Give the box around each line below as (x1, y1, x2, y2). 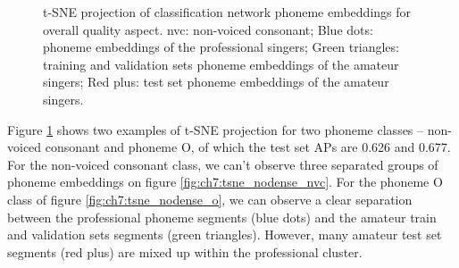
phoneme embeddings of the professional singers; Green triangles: (43, 38, 399, 56)
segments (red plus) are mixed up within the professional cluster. (7, 242, 363, 261)
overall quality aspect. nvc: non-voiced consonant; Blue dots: (43, 20, 373, 38)
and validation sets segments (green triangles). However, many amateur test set (7, 225, 442, 244)
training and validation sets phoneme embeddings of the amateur (43, 54, 399, 73)
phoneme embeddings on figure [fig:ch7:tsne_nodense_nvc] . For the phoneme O (7, 172, 443, 191)
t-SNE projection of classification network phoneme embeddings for (43, 3, 412, 21)
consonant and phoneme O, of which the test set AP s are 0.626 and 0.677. (45, 138, 451, 156)
